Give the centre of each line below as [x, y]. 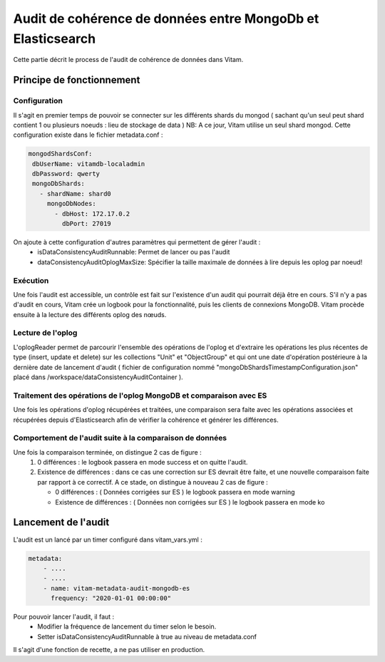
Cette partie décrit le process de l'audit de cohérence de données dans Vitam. [128, 60]
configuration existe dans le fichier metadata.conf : [88, 135]
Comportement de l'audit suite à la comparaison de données [120, 438]
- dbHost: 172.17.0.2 [92, 213]
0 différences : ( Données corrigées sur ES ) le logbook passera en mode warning [175, 492]
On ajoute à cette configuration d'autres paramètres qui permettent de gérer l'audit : [137, 242]
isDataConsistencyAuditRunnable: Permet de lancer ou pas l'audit [134, 252]
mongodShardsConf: [60, 154]
